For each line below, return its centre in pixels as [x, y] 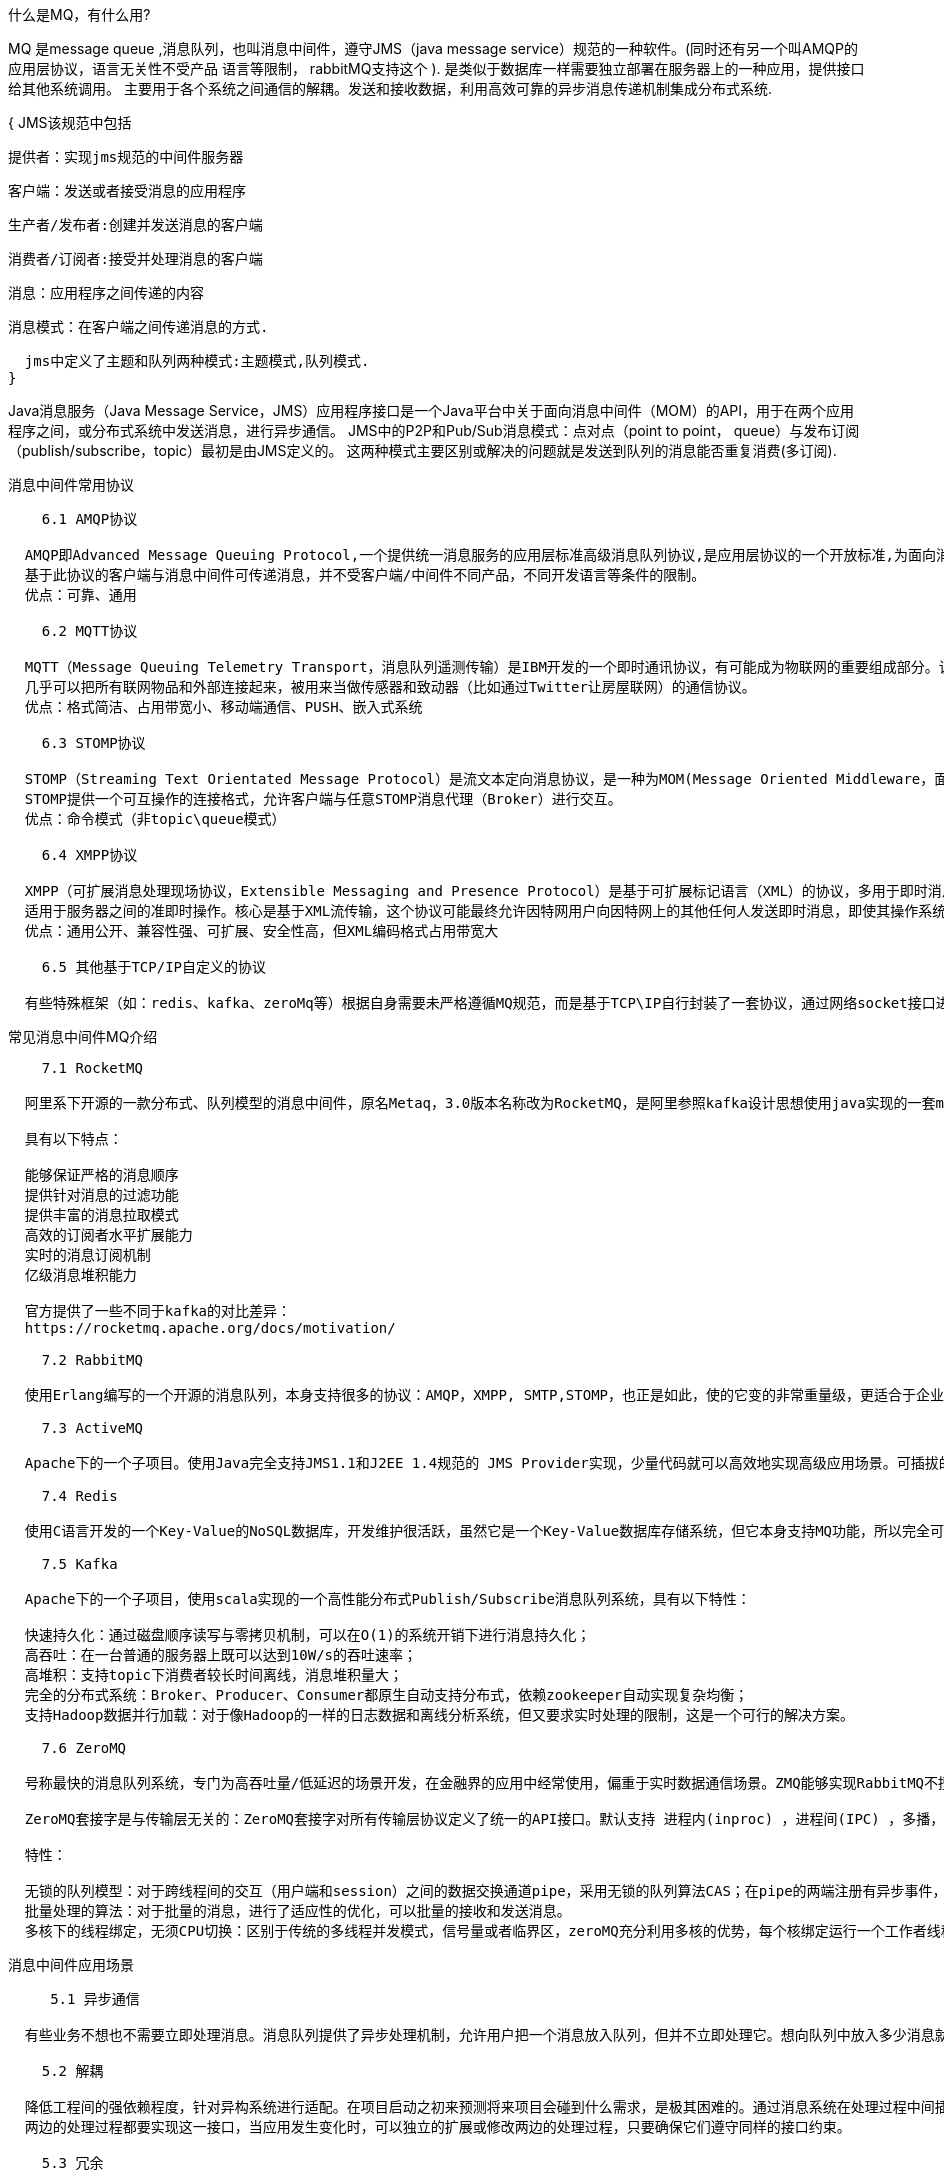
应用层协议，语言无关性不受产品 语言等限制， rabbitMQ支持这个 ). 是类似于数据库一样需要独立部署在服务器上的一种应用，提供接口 [436, 68]
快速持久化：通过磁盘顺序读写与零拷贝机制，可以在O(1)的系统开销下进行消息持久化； [307, 1635]
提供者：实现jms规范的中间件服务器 [126, 157]
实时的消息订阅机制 [87, 1255]
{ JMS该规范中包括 [70, 122]
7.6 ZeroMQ [84, 1748]
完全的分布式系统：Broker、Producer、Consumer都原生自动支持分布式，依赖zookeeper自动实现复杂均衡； [386, 1695]
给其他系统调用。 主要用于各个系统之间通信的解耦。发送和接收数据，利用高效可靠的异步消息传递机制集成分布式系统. [390, 88]
